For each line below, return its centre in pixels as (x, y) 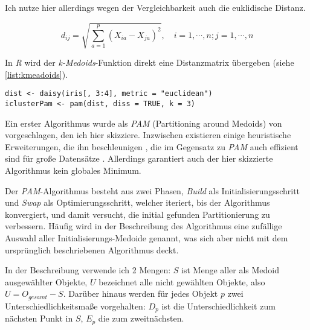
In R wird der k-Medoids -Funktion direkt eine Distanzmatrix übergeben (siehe (150, 62)
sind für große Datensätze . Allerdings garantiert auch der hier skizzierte (139, 158)
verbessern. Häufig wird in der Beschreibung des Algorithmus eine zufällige (144, 226)
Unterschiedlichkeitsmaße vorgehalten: (75, 306)
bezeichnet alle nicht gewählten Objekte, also (182, 281)
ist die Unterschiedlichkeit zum (218, 306)
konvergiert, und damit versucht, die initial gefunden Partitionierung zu (137, 214)
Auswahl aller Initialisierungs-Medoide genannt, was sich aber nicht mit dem (147, 237)
